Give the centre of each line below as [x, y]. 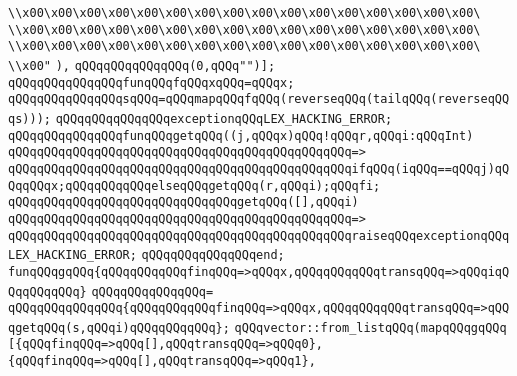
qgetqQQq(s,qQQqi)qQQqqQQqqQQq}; [119, 327]
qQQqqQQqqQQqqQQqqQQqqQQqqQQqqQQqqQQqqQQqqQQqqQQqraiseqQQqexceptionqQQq [259, 235]
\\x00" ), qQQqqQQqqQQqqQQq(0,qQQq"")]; [142, 65]
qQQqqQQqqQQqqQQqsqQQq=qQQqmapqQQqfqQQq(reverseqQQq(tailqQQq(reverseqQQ [259, 99]
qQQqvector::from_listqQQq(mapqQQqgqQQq [370, 327]
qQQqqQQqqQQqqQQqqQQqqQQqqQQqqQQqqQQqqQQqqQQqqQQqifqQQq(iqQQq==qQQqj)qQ [259, 168]
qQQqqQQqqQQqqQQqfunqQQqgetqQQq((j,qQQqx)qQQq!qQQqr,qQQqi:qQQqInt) [241, 135]
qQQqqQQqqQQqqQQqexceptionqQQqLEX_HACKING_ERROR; [224, 118]
